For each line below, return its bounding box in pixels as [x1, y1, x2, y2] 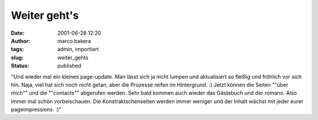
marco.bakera [57, 37, 91, 44]
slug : [11, 54, 24, 61]
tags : [11, 46, 24, 53]
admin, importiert [57, 46, 100, 53]
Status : [11, 62, 29, 69]
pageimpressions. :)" [11, 106, 62, 113]
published [57, 62, 82, 69]
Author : [11, 37, 31, 44]
